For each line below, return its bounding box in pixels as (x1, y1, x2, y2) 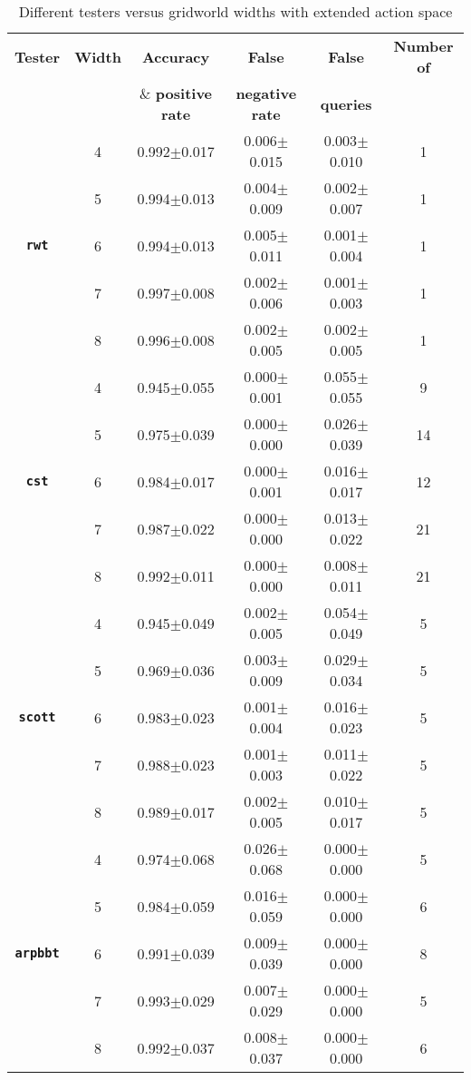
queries (320, 93, 372, 114)
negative (235, 83, 297, 103)
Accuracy (141, 45, 210, 67)
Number (393, 35, 454, 56)
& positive (139, 83, 213, 103)
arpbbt (14, 946, 60, 960)
